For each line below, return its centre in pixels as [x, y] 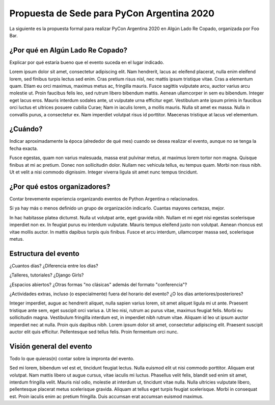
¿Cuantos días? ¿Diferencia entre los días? [54, 266]
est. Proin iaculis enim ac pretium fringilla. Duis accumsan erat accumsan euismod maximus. [106, 396]
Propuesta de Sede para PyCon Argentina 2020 [112, 13]
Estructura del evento [45, 253]
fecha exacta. [24, 148]
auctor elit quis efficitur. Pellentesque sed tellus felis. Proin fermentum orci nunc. [94, 332]
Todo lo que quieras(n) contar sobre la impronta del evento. [72, 358]
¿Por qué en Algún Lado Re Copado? [68, 50]
